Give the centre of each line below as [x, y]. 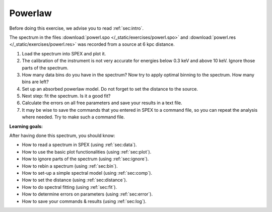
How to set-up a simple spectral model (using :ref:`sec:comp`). [87, 173]
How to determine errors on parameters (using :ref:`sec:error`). [87, 194]
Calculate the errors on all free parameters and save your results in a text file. [102, 103]
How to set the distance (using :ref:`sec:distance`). [75, 180]
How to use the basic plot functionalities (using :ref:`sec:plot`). [87, 152]
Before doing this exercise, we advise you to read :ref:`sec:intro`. [76, 28]
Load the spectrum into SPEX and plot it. [64, 53]
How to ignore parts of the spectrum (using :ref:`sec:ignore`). [85, 159]
